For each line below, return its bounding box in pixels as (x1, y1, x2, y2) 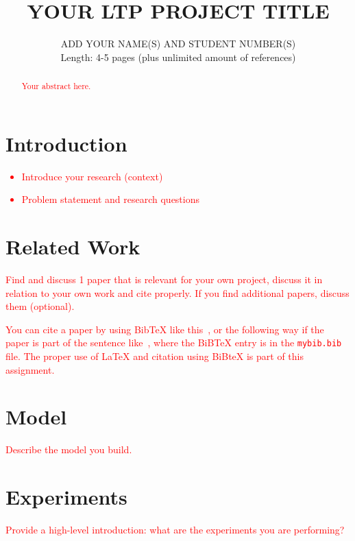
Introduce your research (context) (21, 169, 163, 183)
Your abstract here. (21, 80, 91, 92)
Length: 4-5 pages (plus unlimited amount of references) (60, 49, 296, 64)
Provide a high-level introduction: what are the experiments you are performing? (5, 522, 345, 537)
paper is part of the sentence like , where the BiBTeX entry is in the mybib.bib (5, 335, 342, 350)
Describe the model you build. (5, 442, 132, 457)
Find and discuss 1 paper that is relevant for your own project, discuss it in (5, 272, 323, 287)
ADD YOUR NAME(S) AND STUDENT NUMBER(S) (60, 36, 296, 51)
